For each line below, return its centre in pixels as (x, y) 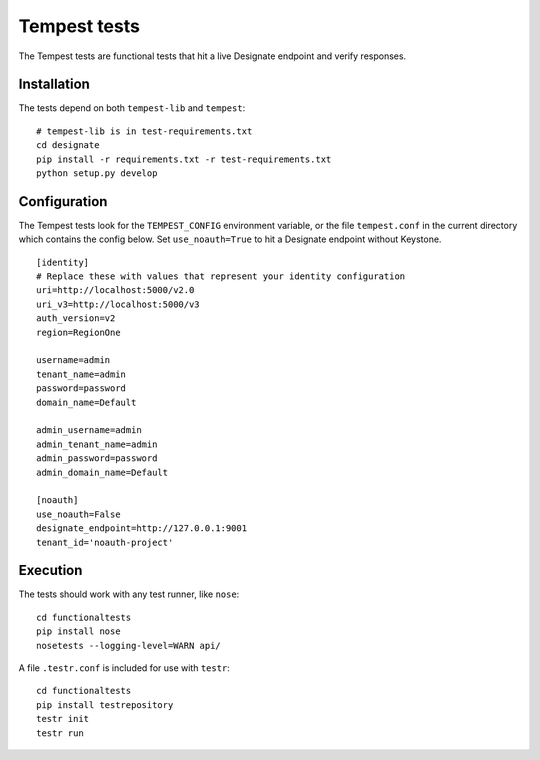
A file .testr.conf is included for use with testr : (124, 667)
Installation (54, 84)
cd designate (68, 145)
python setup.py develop (97, 173)
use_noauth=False (78, 514)
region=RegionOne (78, 332)
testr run (60, 733)
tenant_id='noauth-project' (105, 542)
